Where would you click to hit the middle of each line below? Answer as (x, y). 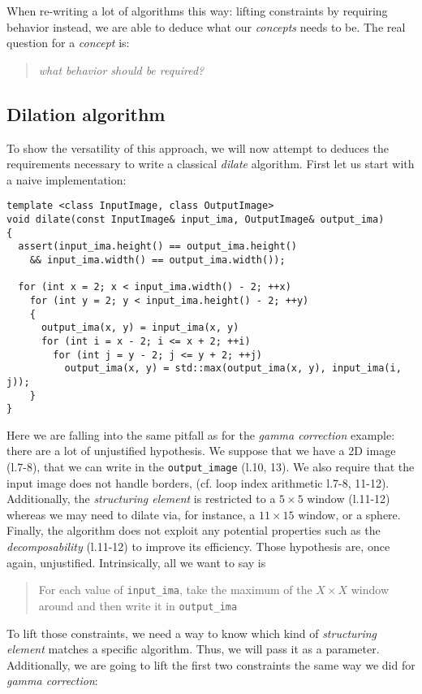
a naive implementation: (67, 179)
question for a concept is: (68, 43)
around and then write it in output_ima (138, 605)
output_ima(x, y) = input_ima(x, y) (140, 328)
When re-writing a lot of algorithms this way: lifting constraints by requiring (197, 11)
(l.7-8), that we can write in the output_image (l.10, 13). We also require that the (211, 467)
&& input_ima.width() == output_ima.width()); (157, 260)
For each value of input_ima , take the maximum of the (175, 590)
